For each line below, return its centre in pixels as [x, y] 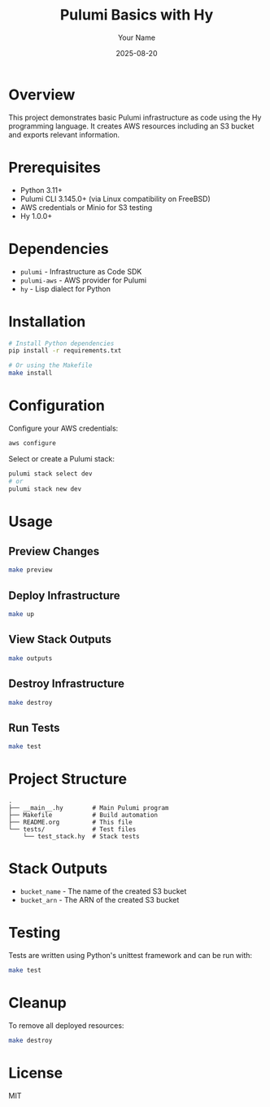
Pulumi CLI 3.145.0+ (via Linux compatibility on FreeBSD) [115, 199]
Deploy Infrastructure [64, 595]
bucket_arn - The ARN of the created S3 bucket [100, 899]
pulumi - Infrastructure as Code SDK [81, 271]
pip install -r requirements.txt [65, 351]
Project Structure [68, 779]
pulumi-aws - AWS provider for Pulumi [83, 280]
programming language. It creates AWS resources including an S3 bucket [131, 126]
